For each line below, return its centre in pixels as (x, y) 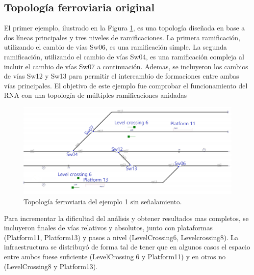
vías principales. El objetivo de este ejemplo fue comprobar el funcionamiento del (126, 85)
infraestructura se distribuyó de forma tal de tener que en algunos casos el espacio (127, 247)
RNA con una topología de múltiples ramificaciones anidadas (96, 95)
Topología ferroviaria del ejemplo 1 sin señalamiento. (103, 201)
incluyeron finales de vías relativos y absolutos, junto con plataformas (108, 228)
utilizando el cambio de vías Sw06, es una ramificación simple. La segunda (115, 47)
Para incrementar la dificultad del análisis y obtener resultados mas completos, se (127, 218)
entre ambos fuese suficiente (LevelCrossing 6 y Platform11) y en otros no (115, 256)
